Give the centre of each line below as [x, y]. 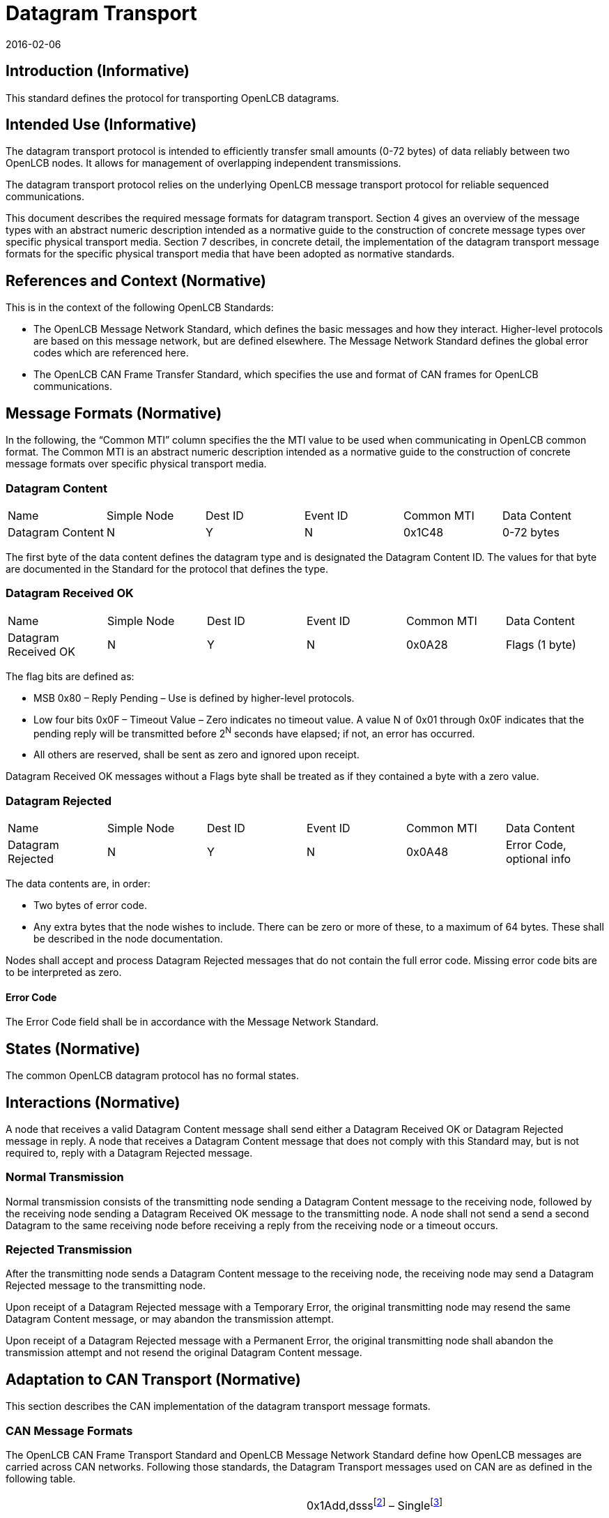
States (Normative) [73, 1049]
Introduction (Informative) [98, 71]
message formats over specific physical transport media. [136, 464]
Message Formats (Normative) [114, 413]
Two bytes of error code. [90, 905]
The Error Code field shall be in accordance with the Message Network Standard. [192, 1022]
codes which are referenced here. [111, 353]
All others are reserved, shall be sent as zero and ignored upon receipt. [196, 755]
